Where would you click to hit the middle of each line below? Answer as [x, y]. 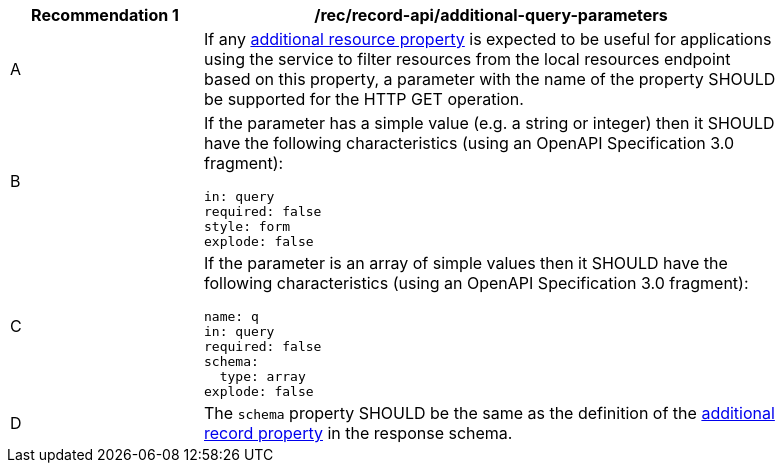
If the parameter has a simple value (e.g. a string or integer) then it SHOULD [489, 123]
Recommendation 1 [105, 15]
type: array [262, 376]
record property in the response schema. [358, 433]
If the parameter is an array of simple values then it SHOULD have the [466, 263]
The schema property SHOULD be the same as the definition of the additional [489, 413]
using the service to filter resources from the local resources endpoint [467, 59]
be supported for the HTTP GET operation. [364, 99]
